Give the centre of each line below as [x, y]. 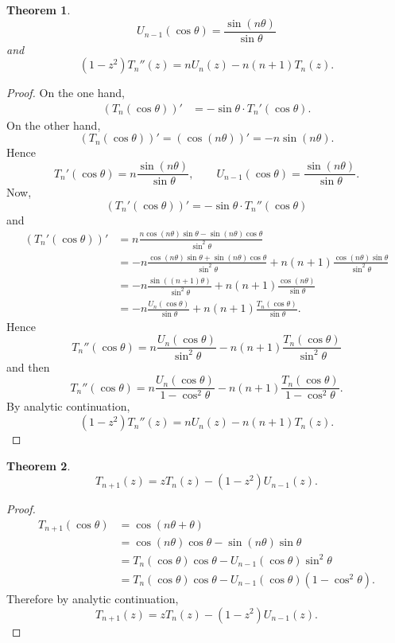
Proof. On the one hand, [66, 93]
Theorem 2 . [39, 465]
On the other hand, [54, 125]
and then [28, 366]
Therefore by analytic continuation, [93, 598]
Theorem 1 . [39, 10]
